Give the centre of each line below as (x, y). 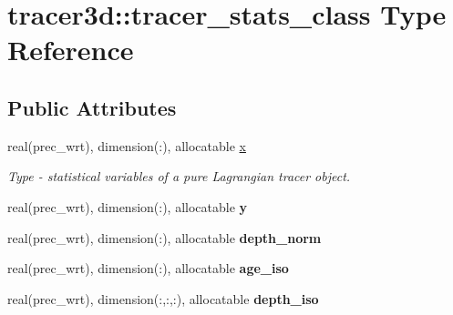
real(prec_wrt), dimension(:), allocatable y (128, 206)
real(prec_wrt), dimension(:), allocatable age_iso (148, 268)
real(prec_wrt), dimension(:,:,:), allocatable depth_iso (163, 298)
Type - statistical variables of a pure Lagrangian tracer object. (179, 176)
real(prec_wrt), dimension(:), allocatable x (127, 145)
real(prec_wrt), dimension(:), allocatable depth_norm (165, 237)
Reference (71, 50)
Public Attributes (92, 107)
